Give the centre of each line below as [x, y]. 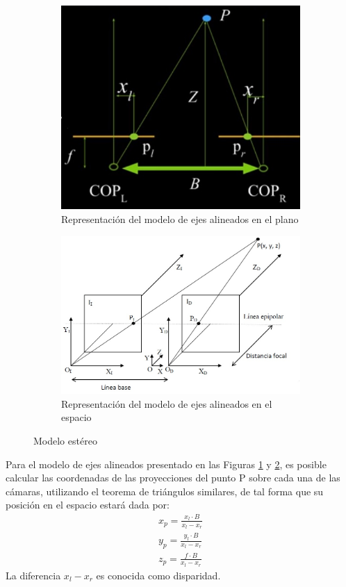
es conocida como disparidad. [158, 575]
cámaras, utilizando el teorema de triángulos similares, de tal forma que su [165, 491]
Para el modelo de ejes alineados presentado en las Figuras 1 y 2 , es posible [166, 464]
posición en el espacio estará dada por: [88, 505]
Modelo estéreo [65, 440]
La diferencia [33, 575]
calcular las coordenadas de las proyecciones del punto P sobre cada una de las [173, 478]
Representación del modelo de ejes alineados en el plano [180, 218]
